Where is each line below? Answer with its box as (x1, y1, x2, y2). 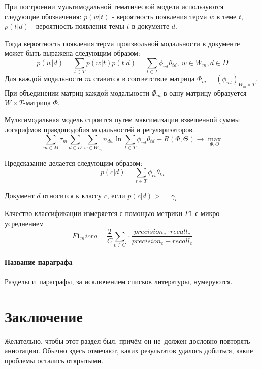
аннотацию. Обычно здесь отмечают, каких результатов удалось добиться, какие (5, 345, 253, 356)
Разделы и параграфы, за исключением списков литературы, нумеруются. (5, 276, 233, 287)
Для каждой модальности (5, 73, 83, 84)
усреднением (5, 218, 44, 228)
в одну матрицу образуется (164, 87, 247, 98)
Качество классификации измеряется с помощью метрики (5, 208, 182, 219)
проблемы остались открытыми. (5, 355, 104, 366)
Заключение (5, 305, 83, 326)
